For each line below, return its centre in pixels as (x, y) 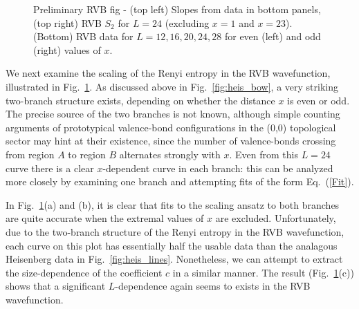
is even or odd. (319, 100)
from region (30, 154)
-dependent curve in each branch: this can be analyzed (218, 168)
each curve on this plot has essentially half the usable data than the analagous (172, 245)
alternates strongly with (170, 154)
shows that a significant (56, 286)
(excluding (187, 22)
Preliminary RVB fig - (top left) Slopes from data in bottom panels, (177, 9)
